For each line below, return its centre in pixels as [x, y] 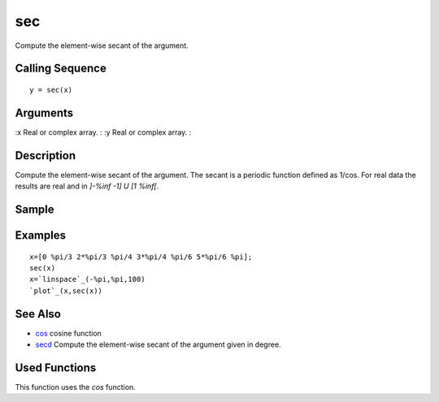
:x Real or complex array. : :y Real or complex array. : [103, 132]
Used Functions [56, 367]
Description [46, 156]
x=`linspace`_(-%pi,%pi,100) [87, 279]
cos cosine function [68, 333]
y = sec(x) [51, 90]
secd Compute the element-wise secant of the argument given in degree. [158, 344]
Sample [35, 209]
